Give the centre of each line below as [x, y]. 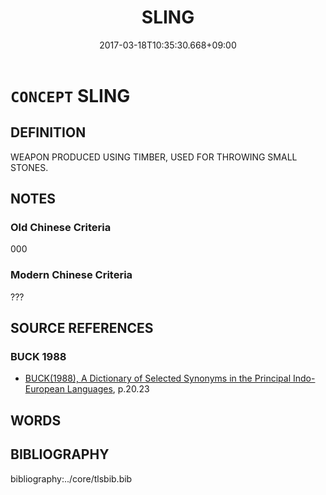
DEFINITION [48, 132]
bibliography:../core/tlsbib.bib [71, 478]
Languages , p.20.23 [108, 389]
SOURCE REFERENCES [82, 328]
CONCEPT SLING [70, 95]
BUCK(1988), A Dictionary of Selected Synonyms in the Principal [158, 378]
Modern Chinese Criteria [71, 275]
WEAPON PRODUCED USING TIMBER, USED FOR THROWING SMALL [154, 157]
